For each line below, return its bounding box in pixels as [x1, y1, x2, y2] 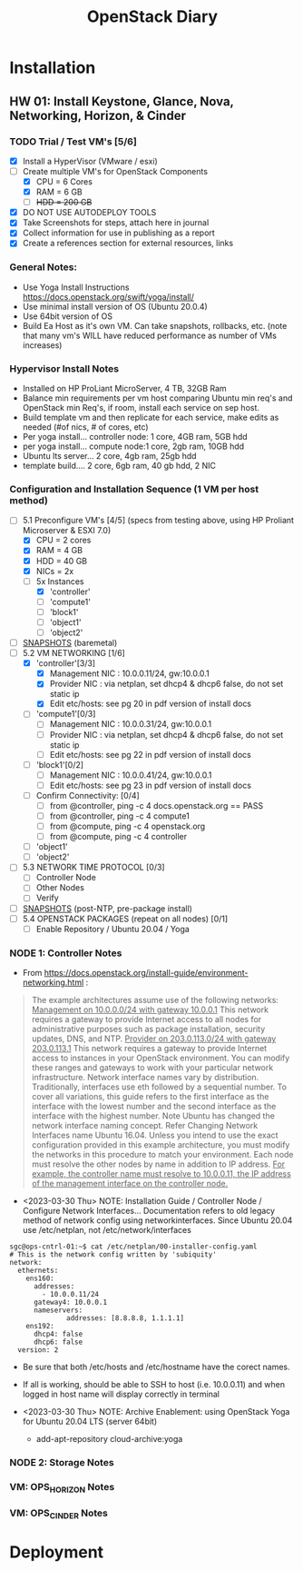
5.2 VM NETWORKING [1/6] [22, 648, 125, 659]
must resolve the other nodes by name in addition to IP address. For [31, 1158, 286, 1169]
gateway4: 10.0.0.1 [33, 1298, 107, 1307]
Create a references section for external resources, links [22, 238, 234, 249]
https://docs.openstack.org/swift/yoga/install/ [22, 291, 195, 302]
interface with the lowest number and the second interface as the [31, 1101, 277, 1111]
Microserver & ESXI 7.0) [22, 525, 112, 536]
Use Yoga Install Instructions [22, 282, 130, 293]
